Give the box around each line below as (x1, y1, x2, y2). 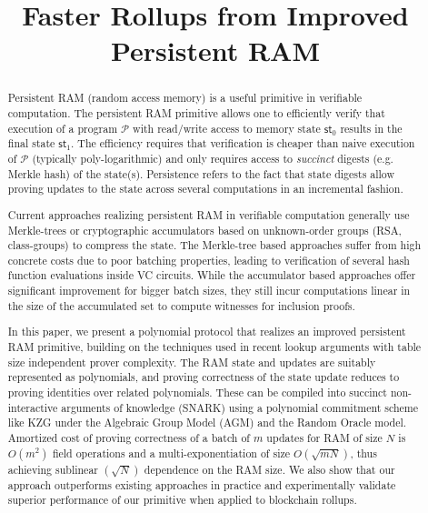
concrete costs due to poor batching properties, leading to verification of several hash (7, 252, 410, 267)
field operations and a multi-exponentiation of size (52, 445, 291, 460)
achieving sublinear (7, 461, 99, 477)
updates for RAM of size (266, 429, 383, 445)
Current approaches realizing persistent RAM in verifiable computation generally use (7, 206, 410, 222)
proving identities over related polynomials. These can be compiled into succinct (7, 384, 387, 399)
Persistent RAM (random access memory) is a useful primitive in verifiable (7, 90, 363, 106)
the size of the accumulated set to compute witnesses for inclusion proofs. (7, 297, 355, 313)
